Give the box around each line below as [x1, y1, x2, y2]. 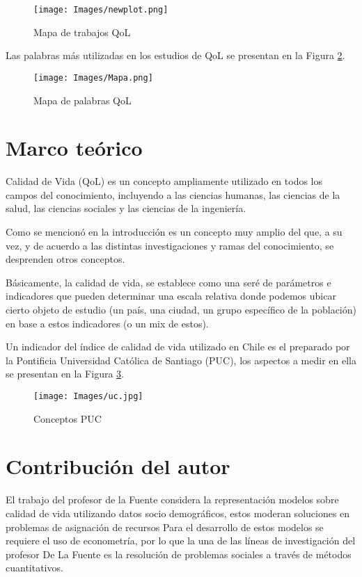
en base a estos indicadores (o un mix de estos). [6, 316, 209, 330]
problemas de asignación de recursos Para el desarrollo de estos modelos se [6, 519, 324, 534]
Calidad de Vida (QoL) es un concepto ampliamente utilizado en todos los [6, 174, 323, 188]
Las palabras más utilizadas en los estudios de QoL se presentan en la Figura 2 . [6, 48, 345, 63]
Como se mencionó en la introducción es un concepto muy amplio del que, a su [6, 225, 343, 238]
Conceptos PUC [33, 411, 102, 425]
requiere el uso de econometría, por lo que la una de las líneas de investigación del [6, 533, 356, 548]
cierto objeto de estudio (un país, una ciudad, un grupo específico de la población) [6, 302, 356, 316]
